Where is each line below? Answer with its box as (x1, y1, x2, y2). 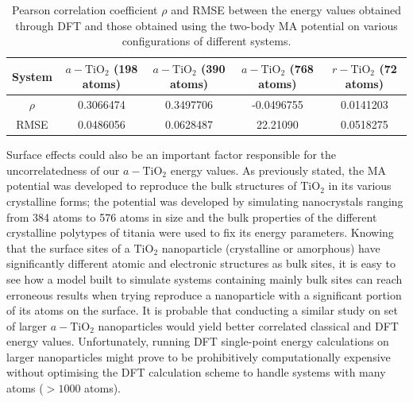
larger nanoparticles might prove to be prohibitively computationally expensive (6, 348, 391, 365)
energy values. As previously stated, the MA (170, 161, 387, 178)
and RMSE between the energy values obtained (171, 2, 401, 17)
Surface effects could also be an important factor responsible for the (6, 146, 337, 163)
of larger (6, 317, 48, 334)
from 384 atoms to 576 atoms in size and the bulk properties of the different (6, 208, 377, 225)
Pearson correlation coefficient (12, 2, 158, 17)
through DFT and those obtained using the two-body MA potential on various (15, 17, 398, 33)
